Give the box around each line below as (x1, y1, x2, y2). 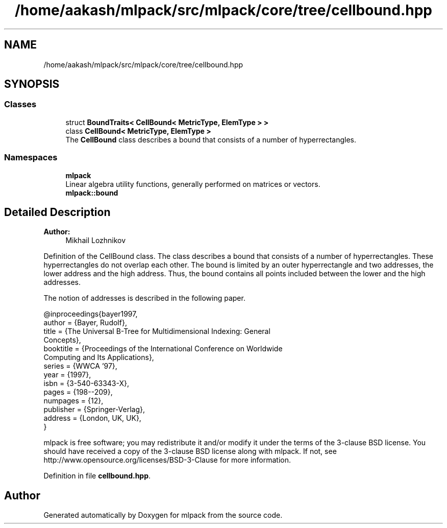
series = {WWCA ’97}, (43, 362, 117, 371)
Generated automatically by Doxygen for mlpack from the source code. (43, 511, 283, 520)
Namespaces (4, 152, 58, 163)
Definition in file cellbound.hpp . (43, 471, 151, 481)
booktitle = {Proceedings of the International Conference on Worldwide (43, 344, 283, 353)
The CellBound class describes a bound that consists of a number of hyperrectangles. (65, 135, 357, 144)
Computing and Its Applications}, (43, 353, 154, 362)
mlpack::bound (65, 188, 118, 197)
